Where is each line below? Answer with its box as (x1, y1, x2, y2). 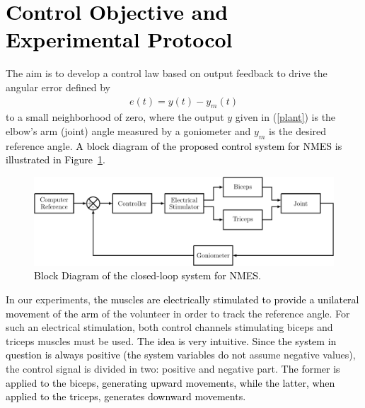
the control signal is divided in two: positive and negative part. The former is (6, 361, 340, 375)
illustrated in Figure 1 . (6, 152, 105, 167)
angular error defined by (6, 79, 110, 94)
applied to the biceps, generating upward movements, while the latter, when (6, 375, 335, 390)
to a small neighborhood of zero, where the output (6, 110, 224, 124)
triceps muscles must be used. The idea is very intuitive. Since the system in (6, 333, 337, 348)
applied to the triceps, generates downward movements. (6, 389, 246, 404)
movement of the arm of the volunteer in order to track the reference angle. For (6, 305, 350, 320)
